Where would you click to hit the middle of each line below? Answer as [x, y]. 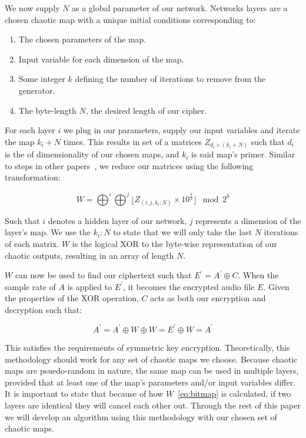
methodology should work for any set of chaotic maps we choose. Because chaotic [151, 359]
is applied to [90, 286]
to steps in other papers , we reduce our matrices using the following [129, 165]
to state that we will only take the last [183, 232]
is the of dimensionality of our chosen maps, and [92, 154]
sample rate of [30, 286]
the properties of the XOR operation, [72, 298]
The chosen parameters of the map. [82, 39]
